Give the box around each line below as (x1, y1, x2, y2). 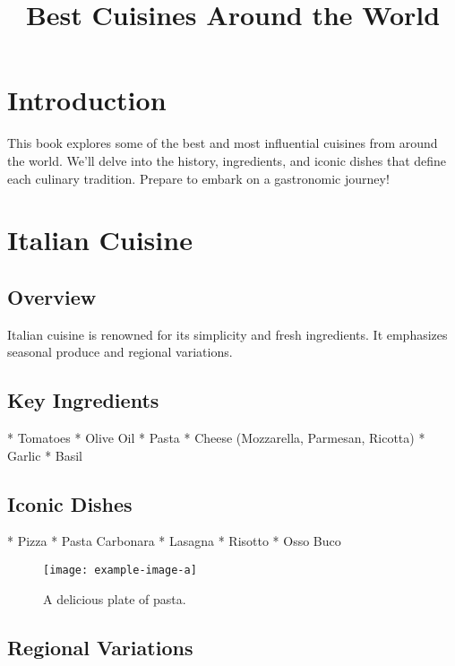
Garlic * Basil (7, 445, 83, 464)
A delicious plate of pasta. (43, 589, 186, 608)
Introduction (7, 82, 167, 118)
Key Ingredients (7, 386, 159, 414)
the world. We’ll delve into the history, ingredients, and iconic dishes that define (7, 151, 447, 169)
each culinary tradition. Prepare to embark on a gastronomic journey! (7, 169, 390, 187)
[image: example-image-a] (43, 564, 197, 577)
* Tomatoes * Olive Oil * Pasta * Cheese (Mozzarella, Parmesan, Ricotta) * (7, 428, 425, 447)
